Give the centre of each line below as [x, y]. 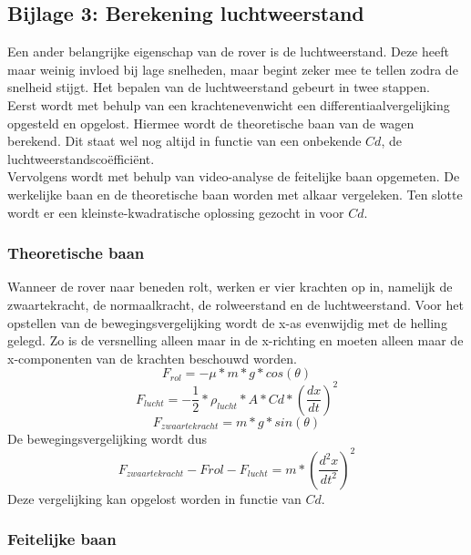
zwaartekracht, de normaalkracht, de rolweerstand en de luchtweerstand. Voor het [235, 304]
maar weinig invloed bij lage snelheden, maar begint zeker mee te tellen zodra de [233, 69]
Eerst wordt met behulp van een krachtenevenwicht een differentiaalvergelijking [229, 104]
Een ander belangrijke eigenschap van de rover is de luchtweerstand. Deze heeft [228, 51]
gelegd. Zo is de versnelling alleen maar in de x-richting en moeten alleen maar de [235, 340]
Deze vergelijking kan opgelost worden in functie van [154, 498]
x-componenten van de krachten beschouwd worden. [152, 358]
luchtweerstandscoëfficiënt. [81, 158]
